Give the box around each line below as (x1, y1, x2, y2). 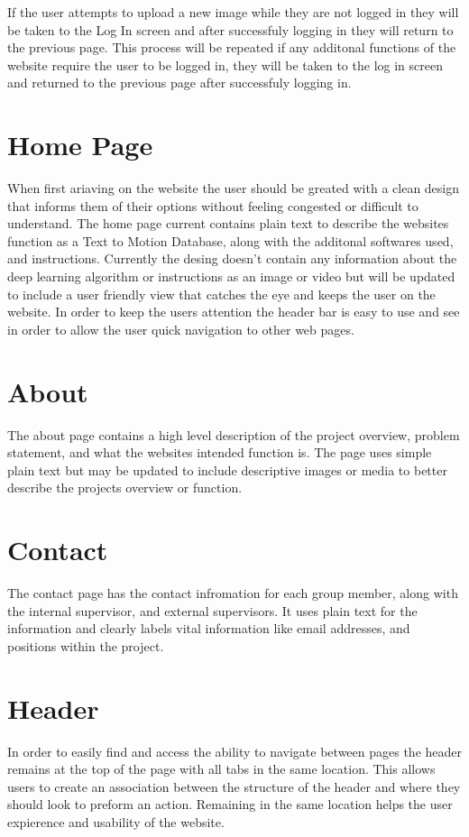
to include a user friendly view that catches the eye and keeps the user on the (7, 284, 436, 303)
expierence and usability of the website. (7, 812, 225, 831)
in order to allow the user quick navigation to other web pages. (7, 319, 354, 338)
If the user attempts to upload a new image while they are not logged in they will (7, 3, 459, 21)
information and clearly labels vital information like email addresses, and (7, 619, 410, 638)
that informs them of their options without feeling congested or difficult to (7, 196, 418, 215)
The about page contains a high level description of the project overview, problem (7, 425, 460, 444)
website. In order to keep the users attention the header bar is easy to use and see (7, 302, 460, 321)
